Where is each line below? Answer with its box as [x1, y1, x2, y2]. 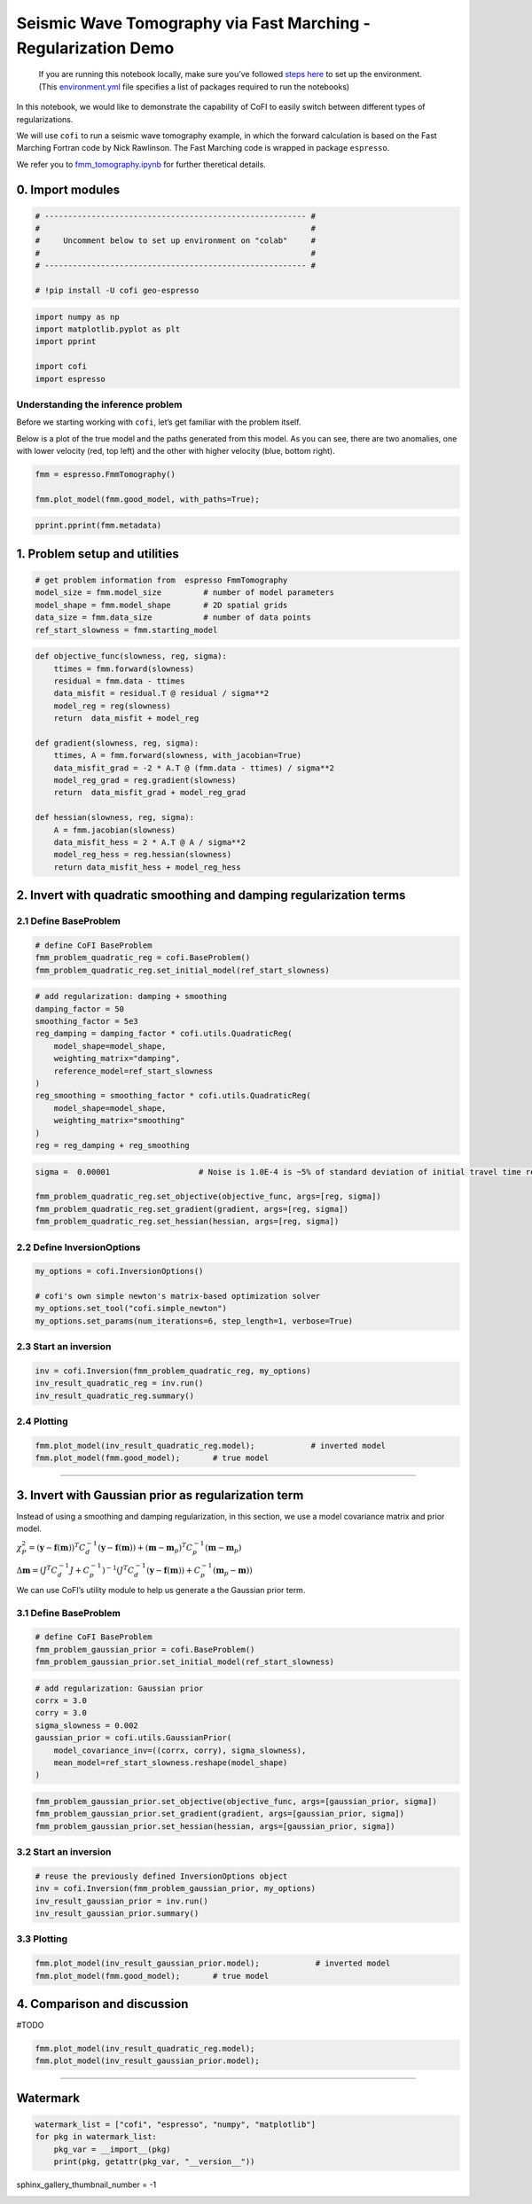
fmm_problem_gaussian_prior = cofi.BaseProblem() [35, 1645, 255, 1654]
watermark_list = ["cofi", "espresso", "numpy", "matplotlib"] [35, 2120, 317, 2130]
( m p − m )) [213, 1565, 253, 1577]
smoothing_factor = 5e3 [35, 1016, 139, 1027]
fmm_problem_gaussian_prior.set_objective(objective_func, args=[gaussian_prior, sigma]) [35, 1796, 438, 1806]
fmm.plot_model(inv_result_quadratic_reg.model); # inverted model [35, 1441, 386, 1450]
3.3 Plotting [16, 1933, 68, 1945]
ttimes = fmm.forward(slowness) [53, 663, 195, 674]
